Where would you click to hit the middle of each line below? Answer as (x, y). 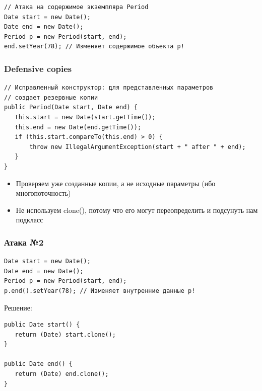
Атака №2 (24, 242)
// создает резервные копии (51, 97)
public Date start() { (42, 325)
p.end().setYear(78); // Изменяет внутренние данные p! (100, 291)
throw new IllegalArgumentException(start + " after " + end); (138, 147)
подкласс (29, 220)
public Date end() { (39, 364)
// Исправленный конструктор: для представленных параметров (109, 88)
